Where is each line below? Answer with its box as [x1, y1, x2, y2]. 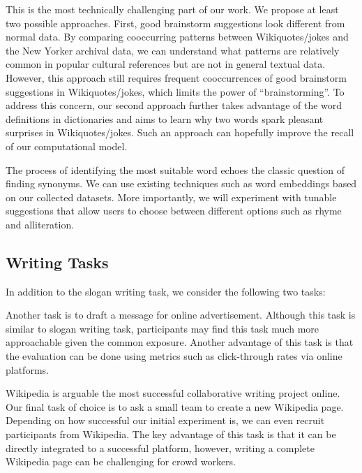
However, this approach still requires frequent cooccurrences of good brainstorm [6, 70, 347, 85]
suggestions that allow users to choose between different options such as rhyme [6, 203, 342, 218]
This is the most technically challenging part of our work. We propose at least [6, 2, 339, 16]
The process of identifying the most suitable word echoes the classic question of [6, 162, 345, 177]
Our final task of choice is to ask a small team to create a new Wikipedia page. [6, 399, 344, 414]
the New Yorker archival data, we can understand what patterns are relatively [6, 43, 340, 57]
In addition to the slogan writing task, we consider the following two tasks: [6, 284, 326, 298]
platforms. [6, 362, 49, 377]
